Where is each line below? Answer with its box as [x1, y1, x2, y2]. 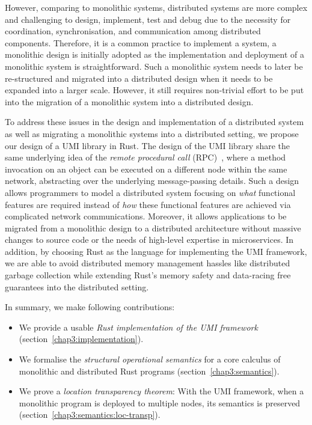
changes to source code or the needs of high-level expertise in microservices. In [5, 233, 294, 246]
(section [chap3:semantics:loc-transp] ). [19, 408, 161, 421]
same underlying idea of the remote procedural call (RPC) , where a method [5, 151, 286, 164]
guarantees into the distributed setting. [5, 280, 149, 293]
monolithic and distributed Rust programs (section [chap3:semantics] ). [19, 364, 280, 377]
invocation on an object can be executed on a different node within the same [5, 162, 287, 175]
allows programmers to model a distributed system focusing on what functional [5, 186, 296, 198]
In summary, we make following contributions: [5, 301, 175, 313]
